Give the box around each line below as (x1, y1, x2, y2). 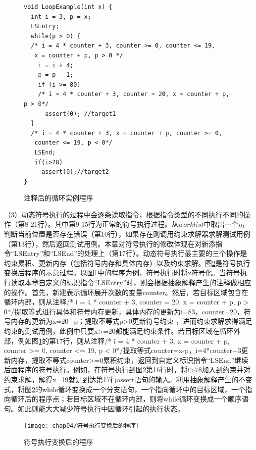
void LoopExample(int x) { (24, 3, 112, 10)
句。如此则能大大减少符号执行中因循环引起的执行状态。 (4, 403, 184, 413)
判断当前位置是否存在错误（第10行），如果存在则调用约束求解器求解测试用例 (4, 229, 250, 239)
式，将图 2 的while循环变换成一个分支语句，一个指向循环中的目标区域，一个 (4, 384, 245, 394)
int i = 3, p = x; (31, 13, 92, 20)
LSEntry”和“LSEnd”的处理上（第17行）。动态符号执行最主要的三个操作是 (14, 248, 247, 258)
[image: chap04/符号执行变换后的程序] (24, 422, 140, 430)
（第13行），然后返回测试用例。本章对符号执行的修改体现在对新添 (4, 238, 215, 249)
